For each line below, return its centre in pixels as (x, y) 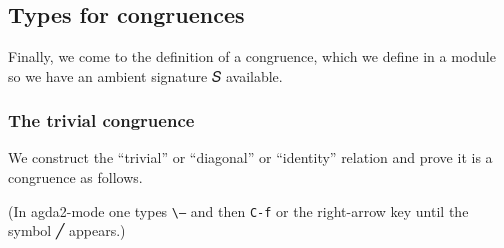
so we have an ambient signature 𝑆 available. (145, 75)
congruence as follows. (75, 176)
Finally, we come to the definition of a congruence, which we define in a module (252, 55)
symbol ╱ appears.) (67, 230)
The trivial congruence (101, 120)
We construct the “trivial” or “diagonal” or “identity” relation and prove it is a (250, 157)
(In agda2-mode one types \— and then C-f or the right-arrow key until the (238, 210)
